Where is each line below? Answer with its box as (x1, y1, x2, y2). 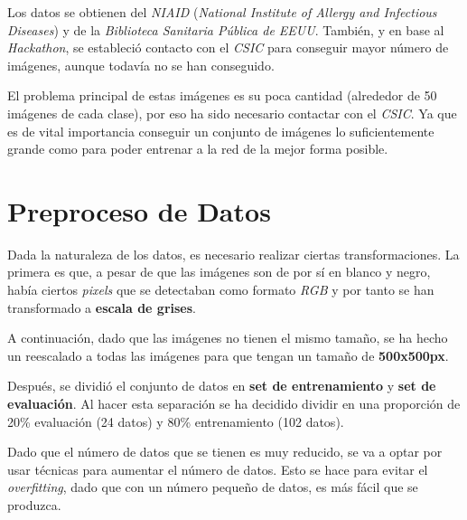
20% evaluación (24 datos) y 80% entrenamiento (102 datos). (7, 411, 344, 430)
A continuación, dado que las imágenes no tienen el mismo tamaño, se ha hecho (7, 328, 448, 347)
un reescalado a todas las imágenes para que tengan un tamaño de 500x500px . (7, 345, 449, 364)
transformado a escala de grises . (7, 298, 196, 317)
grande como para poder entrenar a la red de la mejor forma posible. (7, 139, 388, 158)
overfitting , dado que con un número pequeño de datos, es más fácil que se (7, 477, 418, 496)
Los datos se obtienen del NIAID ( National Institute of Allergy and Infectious (7, 3, 437, 21)
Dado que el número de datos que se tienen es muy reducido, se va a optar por (7, 442, 443, 461)
